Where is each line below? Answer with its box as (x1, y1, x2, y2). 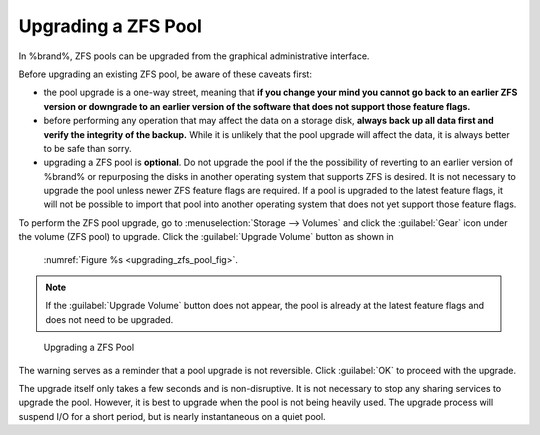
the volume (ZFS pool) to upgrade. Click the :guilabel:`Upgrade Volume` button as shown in (18, 231, 394, 243)
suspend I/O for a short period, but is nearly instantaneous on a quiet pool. (18, 410, 326, 422)
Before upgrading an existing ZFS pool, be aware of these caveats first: (18, 68, 312, 80)
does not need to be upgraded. (45, 313, 174, 325)
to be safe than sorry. (43, 142, 132, 154)
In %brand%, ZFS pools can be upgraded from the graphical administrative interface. (18, 50, 370, 62)
